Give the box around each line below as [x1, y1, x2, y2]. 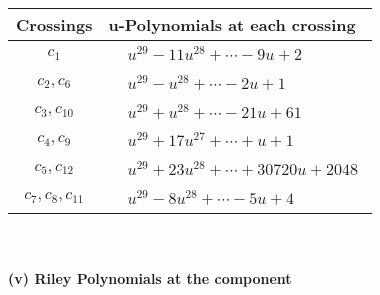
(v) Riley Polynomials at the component [8, 268, 292, 289]
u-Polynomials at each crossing [108, 13, 356, 36]
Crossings [16, 13, 93, 36]
